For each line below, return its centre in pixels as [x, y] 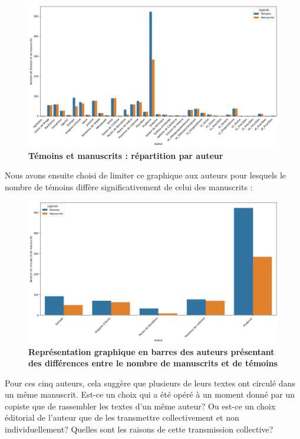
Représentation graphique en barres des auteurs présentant [151, 351]
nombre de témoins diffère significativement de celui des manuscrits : [129, 186]
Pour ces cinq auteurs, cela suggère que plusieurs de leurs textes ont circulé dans [150, 383]
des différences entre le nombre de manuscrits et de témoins [153, 363]
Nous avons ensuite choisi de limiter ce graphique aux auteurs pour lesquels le [146, 175]
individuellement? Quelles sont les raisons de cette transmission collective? [139, 429]
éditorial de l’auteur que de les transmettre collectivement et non [122, 417]
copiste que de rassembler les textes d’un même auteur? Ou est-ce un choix [140, 406]
